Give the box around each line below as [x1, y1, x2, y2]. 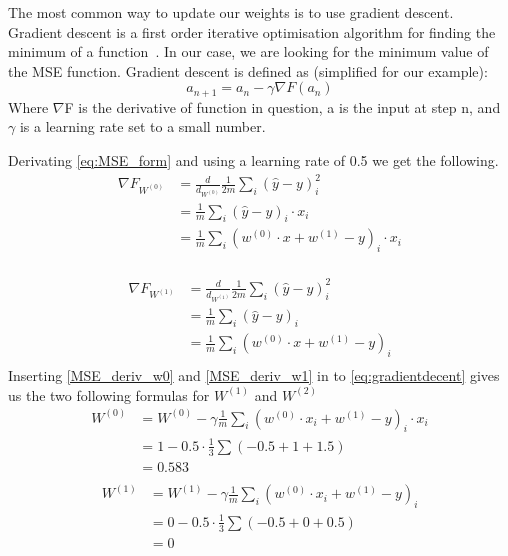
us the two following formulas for [8, 384, 210, 405]
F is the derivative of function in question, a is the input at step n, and [64, 96, 501, 117]
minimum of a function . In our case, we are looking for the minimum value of [8, 41, 489, 62]
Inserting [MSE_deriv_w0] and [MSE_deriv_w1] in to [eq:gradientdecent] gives [8, 364, 500, 385]
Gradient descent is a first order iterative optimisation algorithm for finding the [8, 21, 496, 42]
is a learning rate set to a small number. [19, 116, 266, 137]
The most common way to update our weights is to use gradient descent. [8, 2, 454, 22]
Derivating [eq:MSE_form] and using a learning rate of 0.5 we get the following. [8, 150, 499, 171]
